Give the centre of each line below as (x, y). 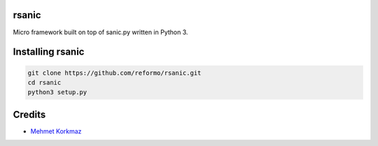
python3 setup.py (57, 92)
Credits (29, 114)
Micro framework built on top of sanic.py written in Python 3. (100, 32)
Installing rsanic (49, 52)
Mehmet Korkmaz (56, 131)
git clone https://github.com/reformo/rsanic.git (114, 73)
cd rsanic (44, 82)
